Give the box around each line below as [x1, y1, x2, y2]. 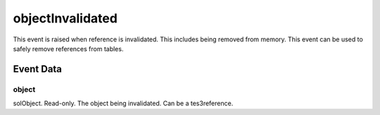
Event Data [13, 63, 63, 75]
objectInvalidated [13, 11, 118, 26]
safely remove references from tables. [13, 44, 124, 53]
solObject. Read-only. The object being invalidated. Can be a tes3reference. [13, 99, 234, 108]
